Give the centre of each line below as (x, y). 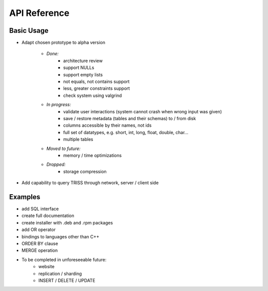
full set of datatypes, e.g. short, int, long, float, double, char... (126, 132)
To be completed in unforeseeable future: (64, 259)
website (46, 267)
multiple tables (78, 140)
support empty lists (83, 74)
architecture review (83, 61)
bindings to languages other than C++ (60, 236)
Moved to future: (64, 148)
